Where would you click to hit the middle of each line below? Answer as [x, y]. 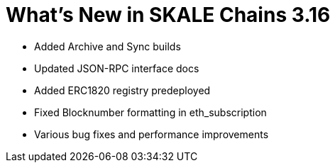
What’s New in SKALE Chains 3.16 [168, 15]
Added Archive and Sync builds [108, 46]
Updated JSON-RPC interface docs [117, 68]
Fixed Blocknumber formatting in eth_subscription [150, 112]
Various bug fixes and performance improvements [152, 134]
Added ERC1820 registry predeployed [122, 90]
